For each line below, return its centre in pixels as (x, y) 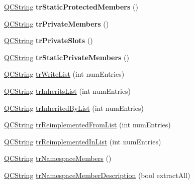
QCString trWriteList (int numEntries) (64, 74)
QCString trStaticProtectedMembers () (71, 7)
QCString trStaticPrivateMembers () (67, 57)
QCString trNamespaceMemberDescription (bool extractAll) (97, 175)
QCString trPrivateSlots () (48, 40)
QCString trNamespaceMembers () (58, 158)
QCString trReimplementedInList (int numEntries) (83, 141)
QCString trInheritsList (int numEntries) (68, 90)
